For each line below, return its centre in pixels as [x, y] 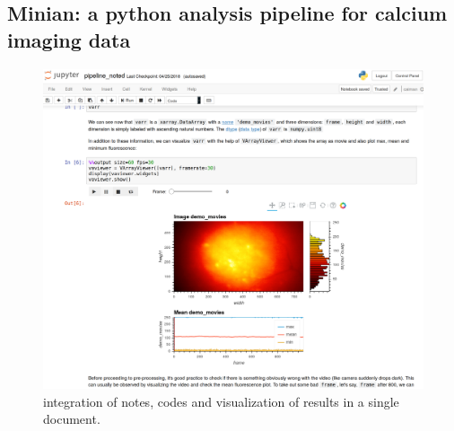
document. [72, 419]
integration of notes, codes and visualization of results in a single [221, 401]
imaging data [69, 39]
